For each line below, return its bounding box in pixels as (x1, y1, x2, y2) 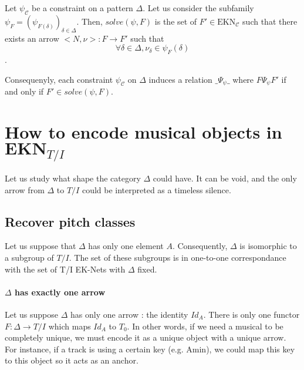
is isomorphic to (239, 240, 297, 252)
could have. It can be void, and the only (153, 172, 297, 184)
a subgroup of (5, 251, 54, 263)
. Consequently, (172, 240, 228, 252)
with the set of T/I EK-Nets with (5, 263, 126, 275)
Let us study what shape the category (5, 172, 141, 184)
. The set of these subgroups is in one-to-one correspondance (69, 251, 286, 263)
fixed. (137, 263, 157, 275)
